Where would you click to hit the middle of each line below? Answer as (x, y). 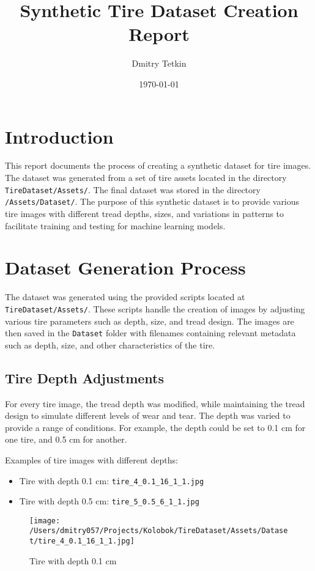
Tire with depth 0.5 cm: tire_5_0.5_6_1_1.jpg (109, 501)
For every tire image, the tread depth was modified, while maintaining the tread (155, 403)
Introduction (59, 136)
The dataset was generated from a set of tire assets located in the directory (146, 178)
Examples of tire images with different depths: (91, 459)
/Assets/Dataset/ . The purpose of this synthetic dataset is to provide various (152, 201)
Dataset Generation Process (125, 267)
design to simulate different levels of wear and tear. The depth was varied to (148, 415)
